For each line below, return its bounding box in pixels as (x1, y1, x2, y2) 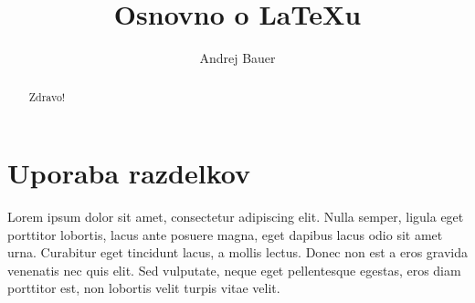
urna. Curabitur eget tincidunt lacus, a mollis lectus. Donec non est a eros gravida (7, 243, 468, 262)
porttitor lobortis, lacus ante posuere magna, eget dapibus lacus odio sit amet (7, 225, 443, 244)
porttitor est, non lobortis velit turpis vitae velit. (7, 278, 280, 298)
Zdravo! (28, 89, 66, 104)
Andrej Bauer (199, 48, 276, 68)
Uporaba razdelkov (7, 154, 250, 192)
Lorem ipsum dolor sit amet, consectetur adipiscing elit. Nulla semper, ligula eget (7, 207, 464, 226)
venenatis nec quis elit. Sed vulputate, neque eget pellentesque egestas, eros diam (7, 260, 461, 279)
